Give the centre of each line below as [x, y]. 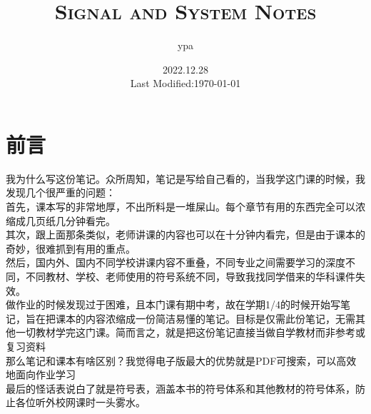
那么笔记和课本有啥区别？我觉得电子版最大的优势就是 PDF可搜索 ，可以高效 [181, 360]
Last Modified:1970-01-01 [185, 83]
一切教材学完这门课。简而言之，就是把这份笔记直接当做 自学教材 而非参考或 [190, 332]
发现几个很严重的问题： [61, 192]
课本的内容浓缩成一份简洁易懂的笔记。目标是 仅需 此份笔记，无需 [205, 318]
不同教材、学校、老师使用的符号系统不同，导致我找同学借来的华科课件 [190, 276]
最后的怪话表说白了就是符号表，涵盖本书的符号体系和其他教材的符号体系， [181, 388]
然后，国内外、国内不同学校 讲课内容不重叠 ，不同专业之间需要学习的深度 [176, 262]
